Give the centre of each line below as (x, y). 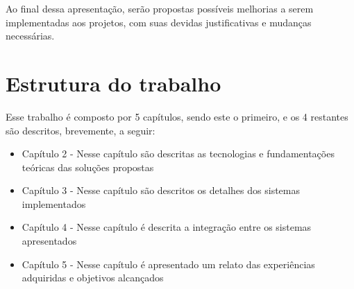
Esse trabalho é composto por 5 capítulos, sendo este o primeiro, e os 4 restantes (177, 116)
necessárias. (30, 36)
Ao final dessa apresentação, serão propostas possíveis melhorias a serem (160, 8)
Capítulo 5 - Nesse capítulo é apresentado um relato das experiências (168, 264)
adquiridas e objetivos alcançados (93, 278)
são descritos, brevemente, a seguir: (81, 130)
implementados (54, 203)
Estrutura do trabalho (113, 83)
